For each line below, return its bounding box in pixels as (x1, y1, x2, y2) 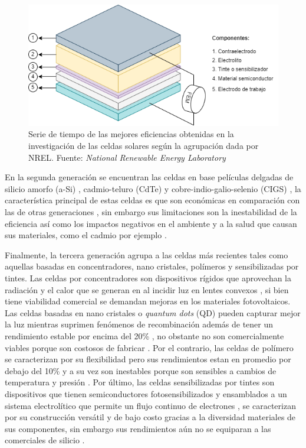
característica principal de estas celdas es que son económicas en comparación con (5, 194, 300, 206)
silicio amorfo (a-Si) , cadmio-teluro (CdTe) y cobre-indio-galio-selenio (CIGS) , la (5, 182, 301, 194)
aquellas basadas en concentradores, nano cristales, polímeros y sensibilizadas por (5, 260, 299, 272)
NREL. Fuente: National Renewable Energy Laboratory (28, 151, 226, 163)
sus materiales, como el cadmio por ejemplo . (5, 229, 167, 241)
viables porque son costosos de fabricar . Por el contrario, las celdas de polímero (5, 341, 294, 353)
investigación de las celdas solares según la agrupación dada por (28, 139, 259, 152)
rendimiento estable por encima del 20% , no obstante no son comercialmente (5, 329, 284, 342)
